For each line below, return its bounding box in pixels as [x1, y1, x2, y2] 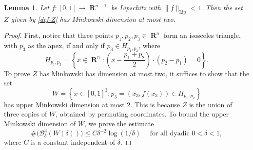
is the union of [189, 99, 233, 109]
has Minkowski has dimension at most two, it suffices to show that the [39, 68, 250, 78]
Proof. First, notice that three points [4, 30, 114, 40]
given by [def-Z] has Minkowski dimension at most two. [11, 14, 176, 24]
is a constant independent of [31, 137, 115, 147]
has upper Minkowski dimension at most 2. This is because [4, 99, 180, 109]
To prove [4, 68, 30, 78]
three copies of [4, 109, 47, 119]
